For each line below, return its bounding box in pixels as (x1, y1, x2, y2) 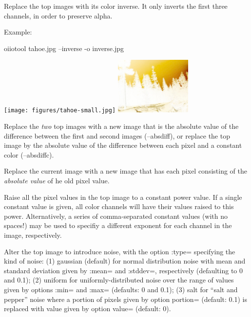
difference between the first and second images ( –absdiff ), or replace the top (4, 130, 230, 141)
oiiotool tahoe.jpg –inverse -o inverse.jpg (4, 43, 124, 53)
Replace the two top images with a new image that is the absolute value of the (4, 121, 239, 131)
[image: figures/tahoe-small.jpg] (4, 107, 116, 114)
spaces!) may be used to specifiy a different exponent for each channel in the (4, 220, 232, 230)
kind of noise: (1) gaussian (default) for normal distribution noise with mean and (4, 256, 246, 266)
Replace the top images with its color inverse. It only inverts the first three (4, 1, 228, 11)
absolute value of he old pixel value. (4, 176, 110, 185)
